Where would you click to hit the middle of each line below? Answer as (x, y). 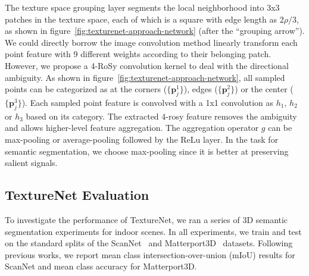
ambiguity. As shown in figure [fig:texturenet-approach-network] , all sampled (145, 77)
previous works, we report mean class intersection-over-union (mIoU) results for (150, 254)
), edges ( (201, 89)
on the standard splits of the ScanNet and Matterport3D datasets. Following (149, 243)
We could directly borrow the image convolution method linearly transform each (151, 42)
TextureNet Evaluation (77, 195)
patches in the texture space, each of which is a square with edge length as (141, 19)
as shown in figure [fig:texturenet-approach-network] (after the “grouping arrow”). (155, 31)
